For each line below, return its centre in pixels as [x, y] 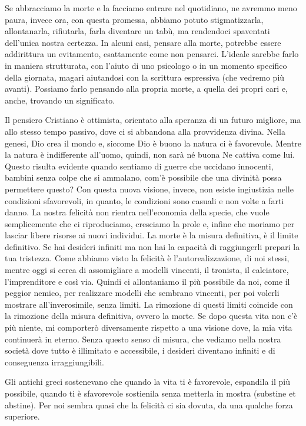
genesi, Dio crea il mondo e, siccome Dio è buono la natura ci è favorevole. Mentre [153, 143]
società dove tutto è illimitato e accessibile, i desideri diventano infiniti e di [140, 350]
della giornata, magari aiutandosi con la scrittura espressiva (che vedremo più [145, 77]
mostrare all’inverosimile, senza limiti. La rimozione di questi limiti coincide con [149, 304]
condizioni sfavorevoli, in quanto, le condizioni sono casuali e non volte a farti [144, 200]
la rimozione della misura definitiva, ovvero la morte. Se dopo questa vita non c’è [151, 316]
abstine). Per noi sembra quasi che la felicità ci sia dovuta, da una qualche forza [149, 405]
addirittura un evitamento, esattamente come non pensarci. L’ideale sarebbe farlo [152, 54]
